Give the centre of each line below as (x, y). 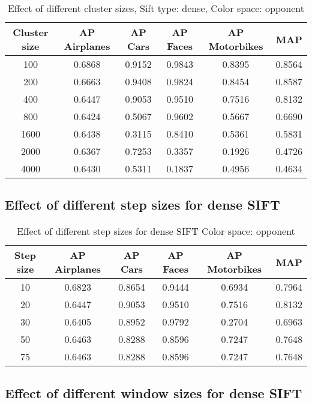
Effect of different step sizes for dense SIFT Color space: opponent (156, 231)
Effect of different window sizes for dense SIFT (154, 392)
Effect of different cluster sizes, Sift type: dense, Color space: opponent (156, 8)
